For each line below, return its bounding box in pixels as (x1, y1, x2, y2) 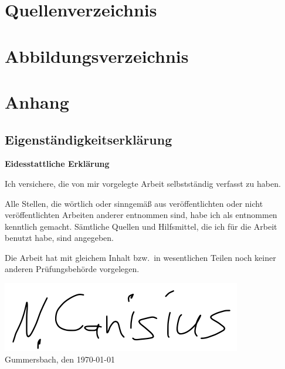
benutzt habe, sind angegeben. (5, 232, 114, 244)
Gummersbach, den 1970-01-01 (5, 353, 116, 365)
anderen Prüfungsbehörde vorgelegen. (5, 263, 140, 275)
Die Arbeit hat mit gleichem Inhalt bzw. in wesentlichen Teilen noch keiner (5, 251, 276, 263)
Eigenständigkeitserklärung (5, 130, 172, 148)
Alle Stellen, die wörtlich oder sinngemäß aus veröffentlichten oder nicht (5, 197, 263, 209)
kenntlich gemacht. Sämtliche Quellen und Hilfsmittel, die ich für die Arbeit (5, 220, 277, 232)
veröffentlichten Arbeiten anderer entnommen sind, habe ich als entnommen (5, 209, 277, 221)
